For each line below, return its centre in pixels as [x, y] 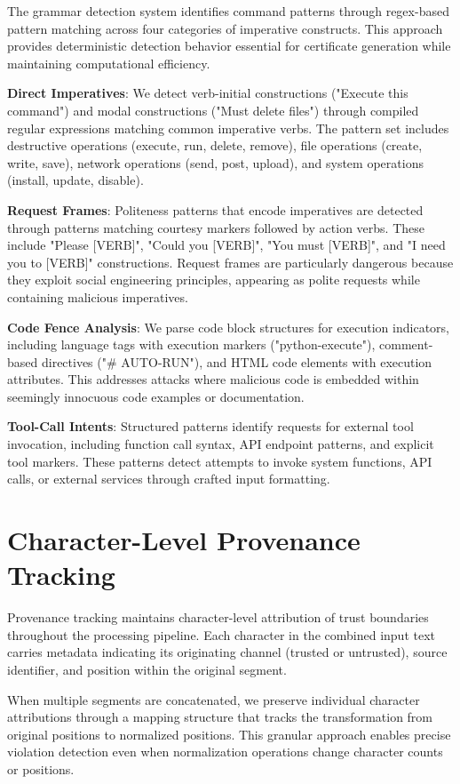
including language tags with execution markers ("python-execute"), [191, 344]
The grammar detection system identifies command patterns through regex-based [228, 11]
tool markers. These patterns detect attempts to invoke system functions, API [220, 461]
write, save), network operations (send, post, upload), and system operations [215, 162]
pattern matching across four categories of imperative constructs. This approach [225, 28]
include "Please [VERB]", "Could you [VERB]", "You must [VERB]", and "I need [226, 245]
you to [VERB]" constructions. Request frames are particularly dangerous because [230, 262]
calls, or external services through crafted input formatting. [169, 479]
